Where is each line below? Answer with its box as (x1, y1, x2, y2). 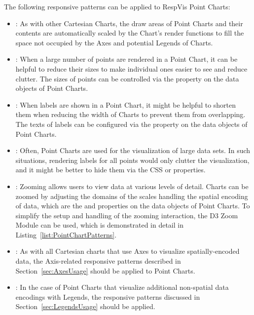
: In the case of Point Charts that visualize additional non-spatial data (15, 282, 229, 292)
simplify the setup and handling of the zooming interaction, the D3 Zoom (15, 210, 238, 220)
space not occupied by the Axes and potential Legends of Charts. (15, 37, 213, 47)
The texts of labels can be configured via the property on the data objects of (15, 118, 248, 129)
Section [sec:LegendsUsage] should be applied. (15, 301, 155, 312)
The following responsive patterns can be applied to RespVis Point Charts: (4, 1, 230, 11)
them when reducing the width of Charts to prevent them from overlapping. (15, 109, 246, 119)
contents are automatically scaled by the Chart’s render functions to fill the (15, 28, 244, 38)
